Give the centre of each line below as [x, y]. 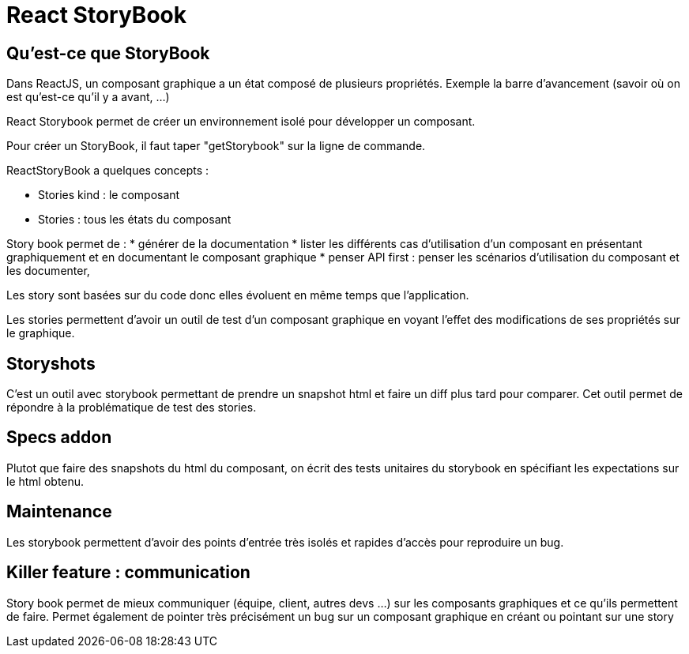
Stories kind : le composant [109, 195]
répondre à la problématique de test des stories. [132, 408]
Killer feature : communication [128, 573]
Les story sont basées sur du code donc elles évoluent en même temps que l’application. [238, 295]
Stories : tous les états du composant [135, 220]
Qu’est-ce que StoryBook [108, 53]
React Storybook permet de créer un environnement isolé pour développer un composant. [241, 122]
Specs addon [59, 438]
